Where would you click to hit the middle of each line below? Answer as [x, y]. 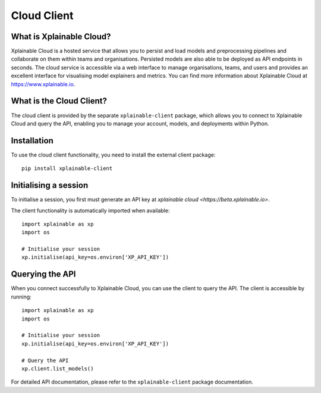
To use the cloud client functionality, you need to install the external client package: [113, 155]
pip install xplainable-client [67, 169]
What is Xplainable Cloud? [61, 37]
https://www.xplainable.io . [43, 84]
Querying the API [43, 274]
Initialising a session [50, 185]
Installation [32, 141]
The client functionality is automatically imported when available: [90, 210]
